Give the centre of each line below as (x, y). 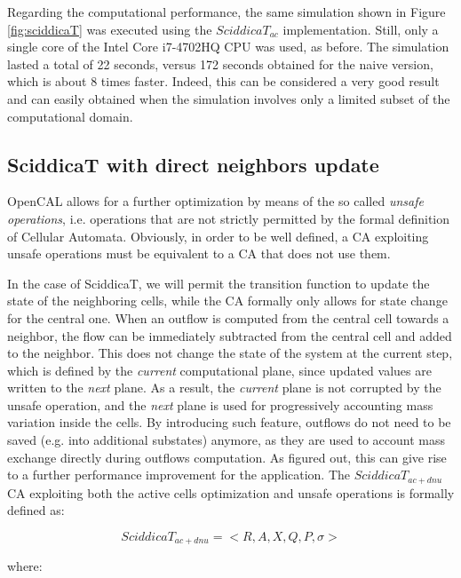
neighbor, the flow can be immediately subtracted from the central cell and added (230, 335)
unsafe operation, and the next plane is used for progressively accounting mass (220, 404)
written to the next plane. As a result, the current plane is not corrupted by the (224, 388)
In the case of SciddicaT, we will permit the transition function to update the (219, 283)
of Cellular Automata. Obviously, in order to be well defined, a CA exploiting (218, 236)
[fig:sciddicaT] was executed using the (110, 29)
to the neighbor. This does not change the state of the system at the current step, (230, 353)
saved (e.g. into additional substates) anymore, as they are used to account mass (226, 440)
